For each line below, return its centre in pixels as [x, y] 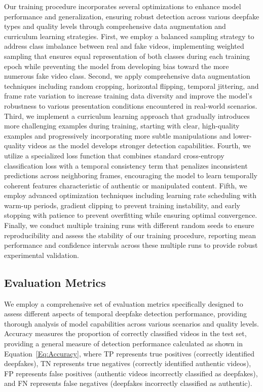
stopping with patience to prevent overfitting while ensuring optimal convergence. [131, 215]
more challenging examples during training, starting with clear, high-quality [122, 126]
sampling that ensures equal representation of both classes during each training [127, 56]
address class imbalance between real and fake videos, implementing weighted [124, 46]
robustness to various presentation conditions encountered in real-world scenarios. [131, 105]
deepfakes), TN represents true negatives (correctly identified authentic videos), [128, 363]
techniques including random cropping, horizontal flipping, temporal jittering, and [131, 86]
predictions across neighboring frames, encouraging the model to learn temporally [131, 175]
